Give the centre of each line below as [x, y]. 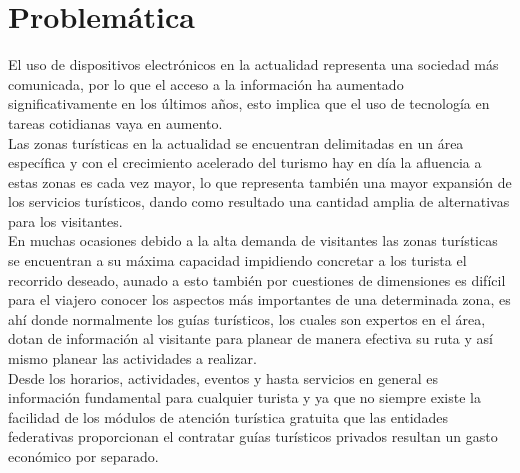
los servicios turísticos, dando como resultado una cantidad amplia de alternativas [259, 201]
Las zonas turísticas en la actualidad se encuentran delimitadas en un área [236, 142]
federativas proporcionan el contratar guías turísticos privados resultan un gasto [253, 436]
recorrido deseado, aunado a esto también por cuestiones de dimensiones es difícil [257, 279]
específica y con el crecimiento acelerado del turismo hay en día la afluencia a [245, 162]
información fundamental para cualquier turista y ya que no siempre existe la [244, 397]
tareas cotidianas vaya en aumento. [115, 122]
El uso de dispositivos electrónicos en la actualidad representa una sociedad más [253, 64]
